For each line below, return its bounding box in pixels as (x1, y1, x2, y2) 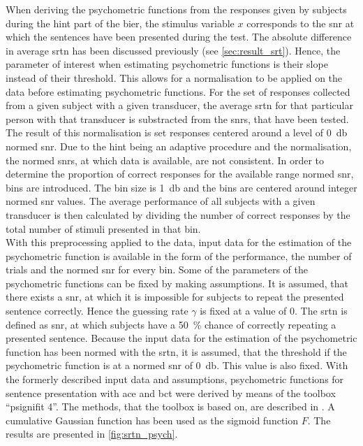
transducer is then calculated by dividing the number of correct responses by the (6, 207, 350, 222)
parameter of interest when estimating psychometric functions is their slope (6, 57, 328, 71)
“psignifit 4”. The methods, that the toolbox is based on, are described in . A (6, 399, 335, 414)
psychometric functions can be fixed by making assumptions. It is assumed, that (6, 275, 349, 290)
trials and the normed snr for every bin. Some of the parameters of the (6, 262, 308, 277)
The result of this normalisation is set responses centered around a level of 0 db (6, 125, 348, 140)
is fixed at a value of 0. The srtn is (200, 303, 348, 318)
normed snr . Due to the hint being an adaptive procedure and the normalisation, (6, 138, 352, 153)
